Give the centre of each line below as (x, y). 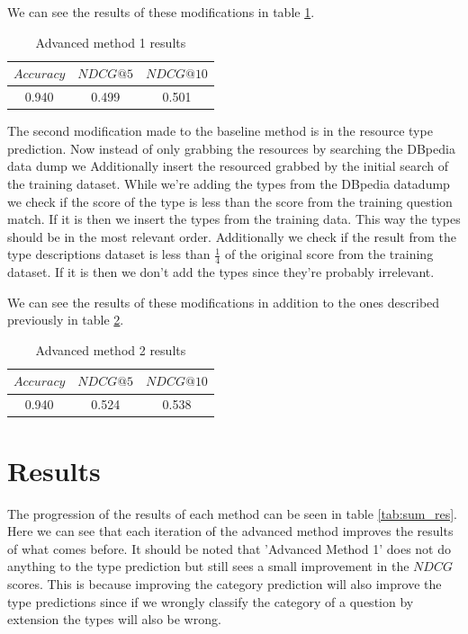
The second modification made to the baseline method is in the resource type (220, 131)
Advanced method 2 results (111, 349)
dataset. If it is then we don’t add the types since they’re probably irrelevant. (221, 272)
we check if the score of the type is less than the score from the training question (230, 201)
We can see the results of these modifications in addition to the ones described (224, 302)
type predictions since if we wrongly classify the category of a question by (211, 601)
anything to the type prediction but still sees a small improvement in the (208, 566)
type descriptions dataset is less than (109, 254)
